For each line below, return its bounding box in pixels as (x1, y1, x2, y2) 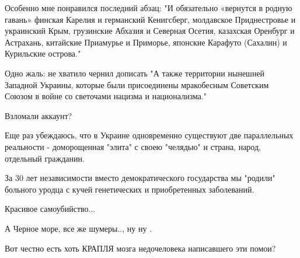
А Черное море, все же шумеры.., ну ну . (5, 222, 152, 234)
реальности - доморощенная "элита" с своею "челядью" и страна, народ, (5, 140, 261, 152)
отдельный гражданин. (5, 152, 85, 164)
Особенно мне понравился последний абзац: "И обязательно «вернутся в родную (5, 2, 292, 13)
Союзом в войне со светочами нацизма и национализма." (5, 90, 207, 102)
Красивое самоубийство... (5, 203, 96, 215)
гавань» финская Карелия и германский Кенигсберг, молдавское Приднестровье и (5, 13, 296, 25)
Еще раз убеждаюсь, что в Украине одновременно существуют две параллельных (5, 129, 294, 141)
